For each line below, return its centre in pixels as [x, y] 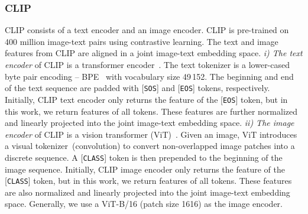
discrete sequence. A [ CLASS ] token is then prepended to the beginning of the [144, 157]
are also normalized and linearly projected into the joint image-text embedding [147, 192]
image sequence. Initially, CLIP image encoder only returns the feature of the [145, 169]
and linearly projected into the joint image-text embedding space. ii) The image [150, 123]
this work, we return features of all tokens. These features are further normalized [151, 111]
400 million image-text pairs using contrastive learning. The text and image [142, 41]
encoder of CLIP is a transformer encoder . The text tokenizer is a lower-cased [147, 64]
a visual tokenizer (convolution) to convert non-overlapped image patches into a [150, 146]
